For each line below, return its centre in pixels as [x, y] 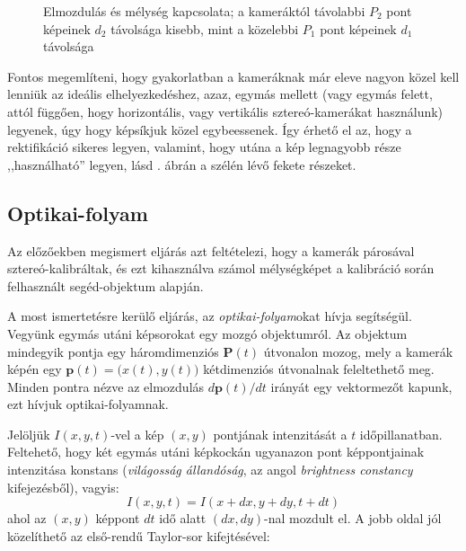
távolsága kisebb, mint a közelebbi [205, 28]
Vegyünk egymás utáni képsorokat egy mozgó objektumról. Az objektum [207, 333]
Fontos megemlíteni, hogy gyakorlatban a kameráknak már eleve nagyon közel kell [233, 76]
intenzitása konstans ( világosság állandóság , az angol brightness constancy [210, 470]
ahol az [27, 518]
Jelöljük [29, 434]
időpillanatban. [401, 434]
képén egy [35, 369]
